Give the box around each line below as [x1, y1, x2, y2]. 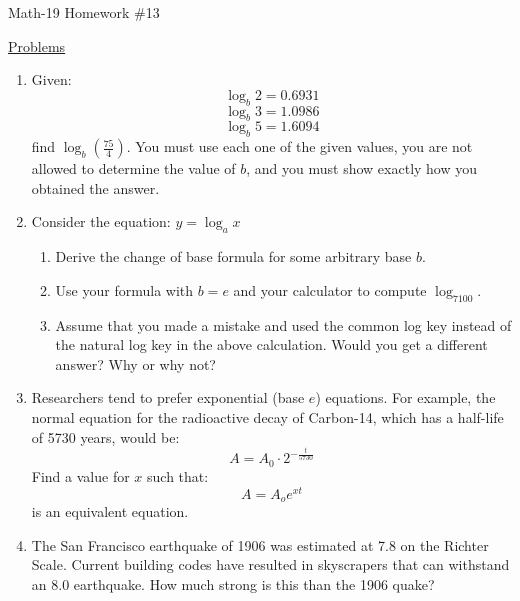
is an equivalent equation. [31, 501, 189, 522]
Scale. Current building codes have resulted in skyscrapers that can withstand [31, 554, 510, 575]
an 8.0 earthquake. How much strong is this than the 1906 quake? [31, 573, 435, 594]
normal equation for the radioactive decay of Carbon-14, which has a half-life [31, 406, 504, 427]
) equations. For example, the [315, 387, 496, 408]
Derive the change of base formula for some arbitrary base [55, 246, 412, 267]
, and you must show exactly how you [246, 158, 478, 179]
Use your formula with [55, 279, 194, 300]
